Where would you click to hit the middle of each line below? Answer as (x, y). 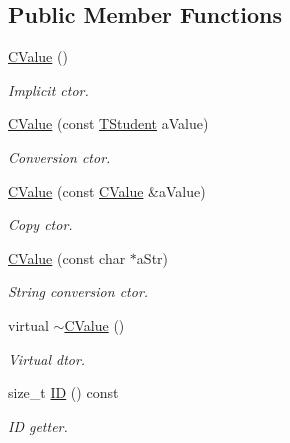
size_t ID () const (63, 392)
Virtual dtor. (47, 358)
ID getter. (38, 425)
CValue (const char (67, 257)
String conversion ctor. (78, 291)
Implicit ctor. (48, 89)
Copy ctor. (40, 224)
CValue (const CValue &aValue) (107, 190)
